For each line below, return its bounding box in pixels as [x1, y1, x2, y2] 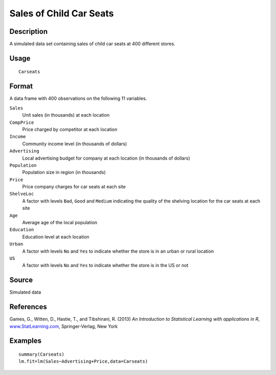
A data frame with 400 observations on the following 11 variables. [9, 95, 147, 102]
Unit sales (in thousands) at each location [22, 112, 110, 118]
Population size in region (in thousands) [22, 169, 106, 175]
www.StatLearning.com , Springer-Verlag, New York [9, 323, 118, 329]
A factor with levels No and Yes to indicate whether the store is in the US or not [22, 262, 189, 269]
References [9, 302, 47, 312]
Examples [9, 337, 42, 345]
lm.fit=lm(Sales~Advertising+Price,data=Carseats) [18, 359, 148, 364]
